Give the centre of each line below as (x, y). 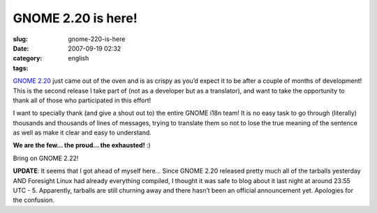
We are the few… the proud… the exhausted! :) (82, 145)
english (79, 58)
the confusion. (34, 200)
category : (28, 58)
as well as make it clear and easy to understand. (82, 133)
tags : (21, 68)
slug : (20, 39)
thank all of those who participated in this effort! (82, 100)
